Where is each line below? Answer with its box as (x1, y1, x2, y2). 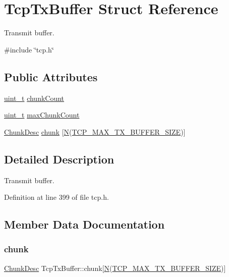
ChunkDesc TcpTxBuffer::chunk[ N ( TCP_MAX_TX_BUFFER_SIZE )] (4, 262, 226, 273)
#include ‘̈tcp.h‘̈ (4, 44, 54, 54)
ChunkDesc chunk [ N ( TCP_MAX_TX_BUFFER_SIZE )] (4, 126, 186, 137)
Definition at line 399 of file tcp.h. (4, 192, 109, 202)
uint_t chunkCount (4, 92, 65, 103)
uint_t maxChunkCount (4, 109, 80, 120)
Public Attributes (4, 69, 98, 84)
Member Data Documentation (4, 216, 165, 232)
